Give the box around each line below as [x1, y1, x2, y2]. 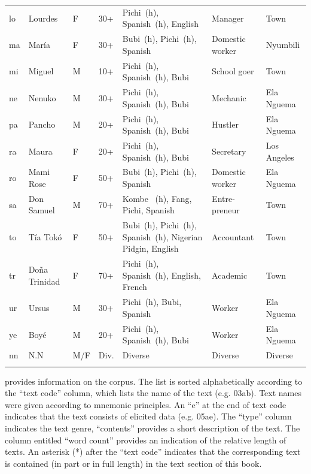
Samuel [28, 204, 55, 216]
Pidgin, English [122, 242, 179, 255]
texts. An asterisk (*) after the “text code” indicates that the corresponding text [5, 445, 301, 458]
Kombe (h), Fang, [122, 192, 192, 204]
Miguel [28, 65, 54, 77]
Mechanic [212, 91, 246, 104]
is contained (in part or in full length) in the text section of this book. [5, 457, 262, 469]
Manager [212, 11, 244, 24]
